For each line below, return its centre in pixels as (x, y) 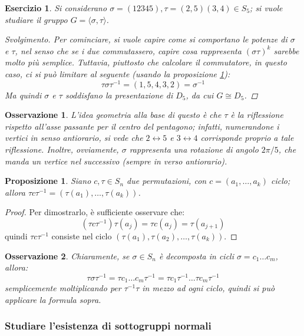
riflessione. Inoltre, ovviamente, (62, 149)
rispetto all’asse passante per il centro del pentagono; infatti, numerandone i (142, 126)
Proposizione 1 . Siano (48, 181)
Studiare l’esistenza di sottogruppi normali (108, 326)
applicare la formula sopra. (53, 299)
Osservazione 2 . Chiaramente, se (67, 256)
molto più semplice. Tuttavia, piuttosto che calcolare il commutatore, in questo (146, 62)
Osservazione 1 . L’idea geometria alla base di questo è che (113, 115)
